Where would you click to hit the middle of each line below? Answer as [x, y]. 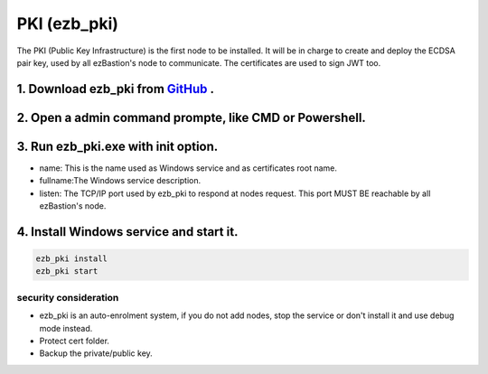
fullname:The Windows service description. [120, 181]
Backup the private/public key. [96, 353]
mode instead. [66, 328]
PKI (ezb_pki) [68, 23]
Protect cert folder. [75, 341]
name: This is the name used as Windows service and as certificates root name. [188, 168]
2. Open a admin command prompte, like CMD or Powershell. [191, 117]
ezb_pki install [72, 259]
